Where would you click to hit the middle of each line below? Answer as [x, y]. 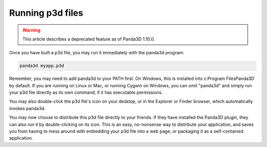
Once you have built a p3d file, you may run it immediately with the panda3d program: [97, 53]
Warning [31, 30]
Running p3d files [46, 13]
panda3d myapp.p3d [42, 66]
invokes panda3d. [27, 108]
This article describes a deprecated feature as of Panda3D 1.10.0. [89, 39]
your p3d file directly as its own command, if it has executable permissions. [86, 92]
